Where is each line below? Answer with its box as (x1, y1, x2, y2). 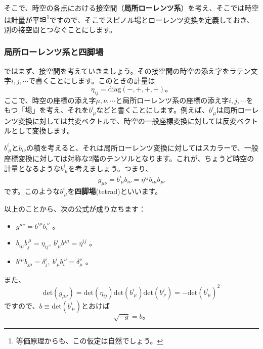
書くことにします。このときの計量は (35, 75, 155, 86)
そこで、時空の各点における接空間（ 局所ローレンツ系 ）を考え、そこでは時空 (4, 3, 259, 13)
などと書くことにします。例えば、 (96, 105, 209, 115)
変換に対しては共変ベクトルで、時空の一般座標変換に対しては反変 (18, 115, 237, 126)
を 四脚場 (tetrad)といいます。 (67, 185, 162, 196)
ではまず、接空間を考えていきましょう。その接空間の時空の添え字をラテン (4, 65, 251, 76)
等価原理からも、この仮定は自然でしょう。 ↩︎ (16, 335, 163, 346)
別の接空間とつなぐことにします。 (4, 24, 117, 34)
